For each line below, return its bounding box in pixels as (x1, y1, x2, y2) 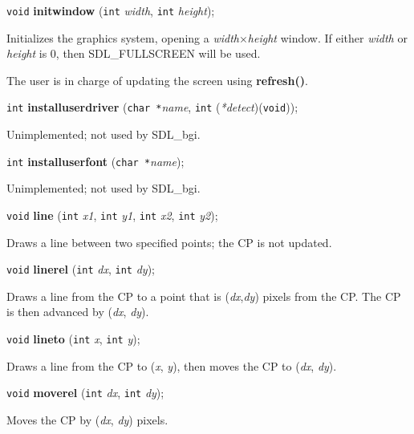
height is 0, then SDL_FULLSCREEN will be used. (6, 45, 261, 62)
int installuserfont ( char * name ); (6, 152, 185, 169)
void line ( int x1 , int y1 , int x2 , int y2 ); (6, 206, 218, 223)
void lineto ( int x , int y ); (6, 331, 140, 347)
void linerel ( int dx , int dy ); (6, 261, 156, 278)
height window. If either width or (247, 29, 408, 46)
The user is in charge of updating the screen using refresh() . (6, 71, 308, 88)
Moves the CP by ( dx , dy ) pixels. (6, 411, 168, 428)
